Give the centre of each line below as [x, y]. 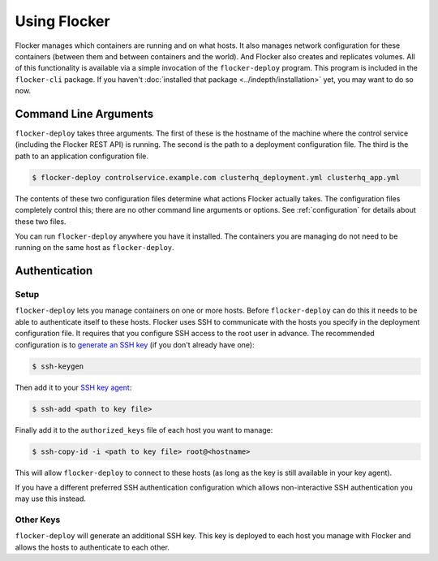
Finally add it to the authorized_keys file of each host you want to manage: [144, 429]
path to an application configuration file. [82, 156]
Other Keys [38, 520]
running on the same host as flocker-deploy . [94, 248]
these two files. [41, 221]
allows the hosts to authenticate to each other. [92, 547]
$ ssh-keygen [58, 366]
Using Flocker [62, 21]
